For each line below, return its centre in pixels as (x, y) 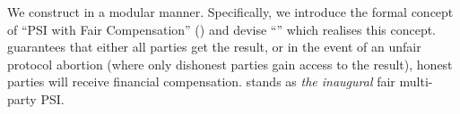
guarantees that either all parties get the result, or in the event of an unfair (214, 47)
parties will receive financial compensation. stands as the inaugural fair (201, 81)
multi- (416, 81)
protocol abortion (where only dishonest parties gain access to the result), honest (230, 64)
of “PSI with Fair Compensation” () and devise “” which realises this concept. (222, 29)
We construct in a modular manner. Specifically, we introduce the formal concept (230, 12)
